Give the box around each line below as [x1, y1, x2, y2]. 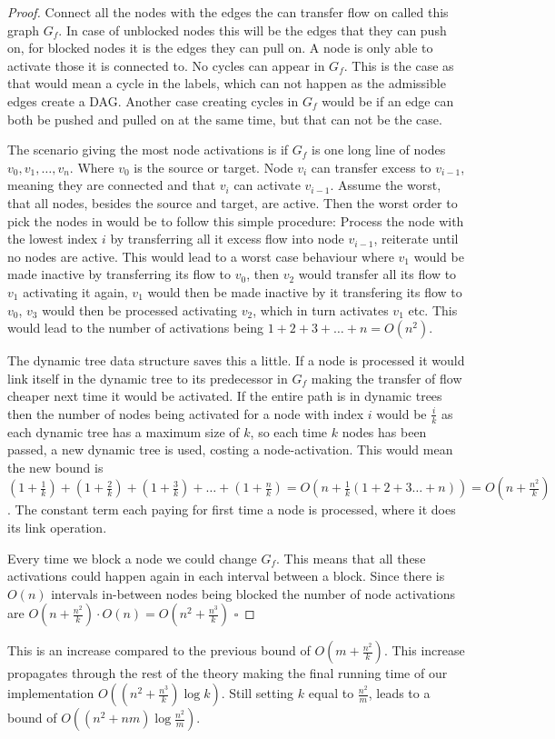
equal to [308, 684, 354, 703]
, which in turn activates [253, 300, 389, 319]
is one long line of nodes [312, 140, 446, 159]
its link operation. [7, 518, 107, 537]
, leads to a [368, 684, 431, 703]
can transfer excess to [311, 157, 431, 176]
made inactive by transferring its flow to [7, 265, 232, 284]
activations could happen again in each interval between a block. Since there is [7, 566, 445, 585]
